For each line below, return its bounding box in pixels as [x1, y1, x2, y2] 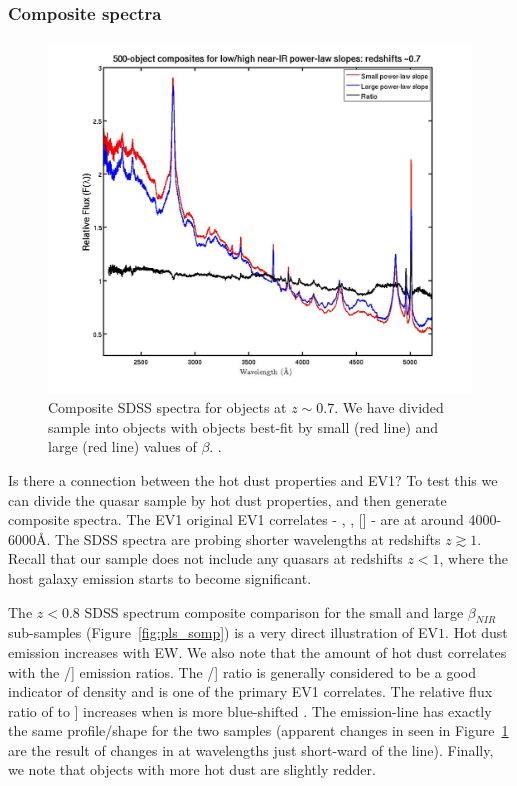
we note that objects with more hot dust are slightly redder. [8, 759, 376, 780]
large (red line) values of [48, 436, 197, 457]
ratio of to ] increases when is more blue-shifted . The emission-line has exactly [8, 700, 492, 721]
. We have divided [334, 397, 444, 418]
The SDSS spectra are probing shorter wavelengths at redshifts [55, 528, 441, 549]
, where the [439, 548, 509, 569]
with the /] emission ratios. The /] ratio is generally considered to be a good [8, 661, 476, 682]
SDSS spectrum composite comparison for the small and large [84, 601, 464, 622]
